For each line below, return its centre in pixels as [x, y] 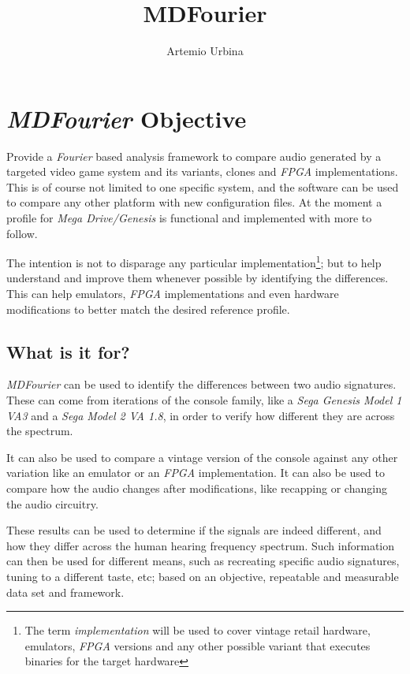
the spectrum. [40, 431]
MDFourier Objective [127, 118]
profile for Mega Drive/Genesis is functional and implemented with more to [189, 218]
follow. [22, 233]
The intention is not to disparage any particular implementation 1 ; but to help [194, 261]
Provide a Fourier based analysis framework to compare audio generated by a [194, 156]
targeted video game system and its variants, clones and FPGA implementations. [202, 171]
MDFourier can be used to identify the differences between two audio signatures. [201, 384]
